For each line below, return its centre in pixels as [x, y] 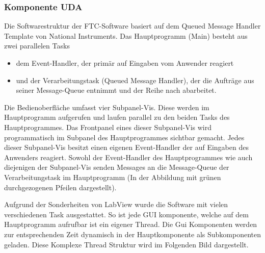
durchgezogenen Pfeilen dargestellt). [60, 187]
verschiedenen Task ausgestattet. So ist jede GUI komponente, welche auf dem [126, 214]
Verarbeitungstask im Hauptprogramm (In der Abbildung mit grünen [113, 177]
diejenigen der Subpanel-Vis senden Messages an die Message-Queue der [117, 167]
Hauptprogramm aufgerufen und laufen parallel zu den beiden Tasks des [117, 117]
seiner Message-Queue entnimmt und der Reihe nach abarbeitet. [116, 90]
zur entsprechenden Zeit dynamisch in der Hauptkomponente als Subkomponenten [132, 234]
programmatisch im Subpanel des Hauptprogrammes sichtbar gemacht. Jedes [124, 137]
